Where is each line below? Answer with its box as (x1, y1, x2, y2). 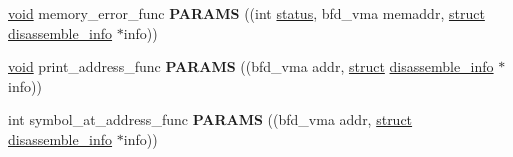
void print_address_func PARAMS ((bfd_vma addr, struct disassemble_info (8, 56, 494, 77)
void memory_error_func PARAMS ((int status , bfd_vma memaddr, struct (8, 3, 485, 23)
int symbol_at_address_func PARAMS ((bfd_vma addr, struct (8, 109, 413, 130)
